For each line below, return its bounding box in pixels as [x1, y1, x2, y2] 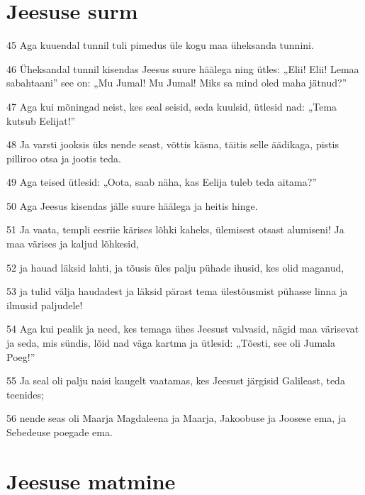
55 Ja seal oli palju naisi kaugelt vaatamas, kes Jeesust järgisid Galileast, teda [6, 373, 345, 388]
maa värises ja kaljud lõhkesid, [6, 236, 139, 251]
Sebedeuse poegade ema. [6, 425, 113, 439]
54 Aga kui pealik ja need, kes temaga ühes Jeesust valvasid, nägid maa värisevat [6, 321, 359, 336]
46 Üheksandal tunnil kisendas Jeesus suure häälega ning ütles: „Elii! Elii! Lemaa [6, 61, 359, 76]
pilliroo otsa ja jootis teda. [6, 150, 121, 165]
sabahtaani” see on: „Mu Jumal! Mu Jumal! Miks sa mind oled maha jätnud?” [6, 75, 347, 90]
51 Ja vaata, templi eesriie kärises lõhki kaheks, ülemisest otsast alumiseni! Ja [6, 222, 344, 237]
